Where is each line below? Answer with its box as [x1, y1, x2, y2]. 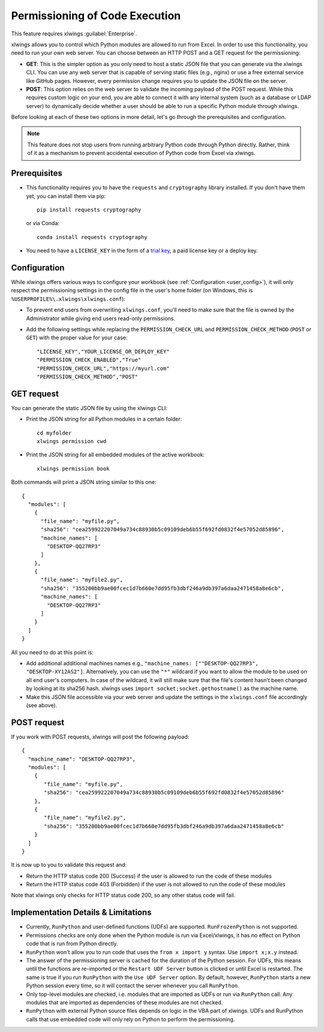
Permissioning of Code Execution [11, 9, 181, 22]
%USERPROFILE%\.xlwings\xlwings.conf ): [11, 295, 126, 303]
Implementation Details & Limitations [11, 907, 152, 918]
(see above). [26, 701, 58, 708]
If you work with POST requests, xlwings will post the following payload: [11, 733, 190, 740]
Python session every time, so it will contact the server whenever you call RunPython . [26, 982, 239, 989]
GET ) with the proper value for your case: [26, 334, 128, 342]
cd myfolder [37, 429, 72, 436]
